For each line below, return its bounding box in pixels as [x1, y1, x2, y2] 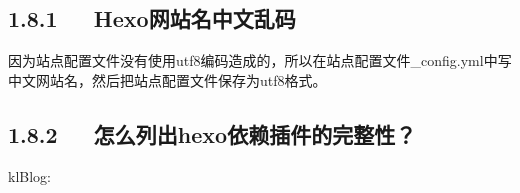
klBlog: [8, 165, 51, 186]
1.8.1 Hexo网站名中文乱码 [8, 3, 296, 34]
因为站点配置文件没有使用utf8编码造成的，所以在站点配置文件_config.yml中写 [8, 50, 512, 71]
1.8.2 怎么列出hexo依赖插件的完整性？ [8, 118, 417, 149]
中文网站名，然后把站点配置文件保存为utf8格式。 [8, 69, 327, 90]
